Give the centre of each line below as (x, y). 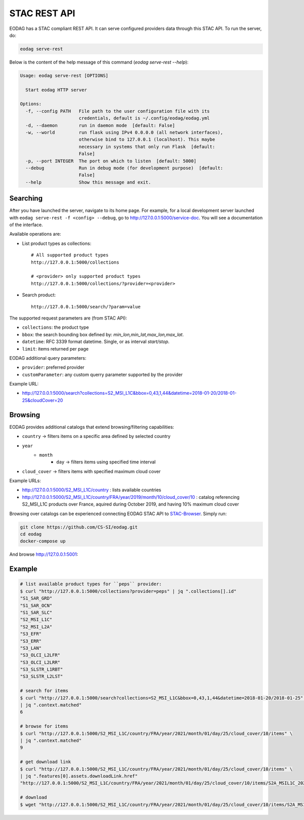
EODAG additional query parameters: (48, 358)
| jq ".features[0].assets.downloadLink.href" (79, 776)
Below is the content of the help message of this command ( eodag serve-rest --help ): (99, 62)
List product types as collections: (56, 243)
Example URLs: (25, 481)
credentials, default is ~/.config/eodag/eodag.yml (144, 118)
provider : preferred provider (53, 367)
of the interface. (26, 225)
